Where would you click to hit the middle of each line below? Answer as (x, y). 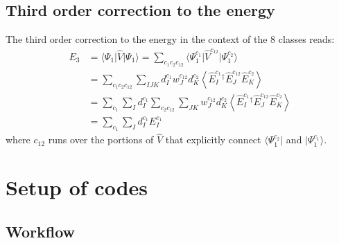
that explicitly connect (213, 139)
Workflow (41, 231)
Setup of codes (77, 187)
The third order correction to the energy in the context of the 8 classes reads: (170, 39)
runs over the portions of (101, 139)
